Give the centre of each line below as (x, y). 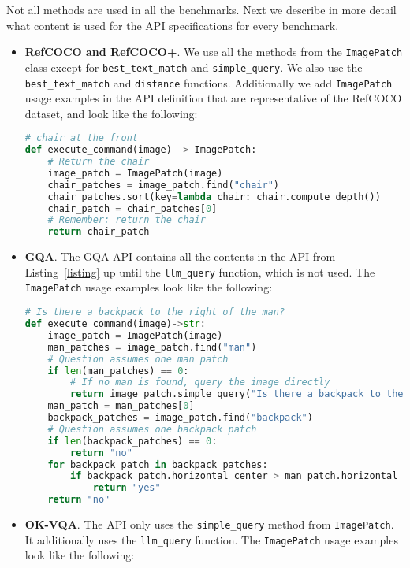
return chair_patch (99, 232)
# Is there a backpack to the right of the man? (155, 312)
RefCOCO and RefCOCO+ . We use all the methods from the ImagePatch (214, 52)
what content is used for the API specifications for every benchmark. (173, 25)
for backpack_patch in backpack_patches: (158, 464)
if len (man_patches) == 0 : (118, 371)
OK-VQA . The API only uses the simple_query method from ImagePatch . (209, 524)
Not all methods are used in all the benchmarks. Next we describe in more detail (201, 9)
